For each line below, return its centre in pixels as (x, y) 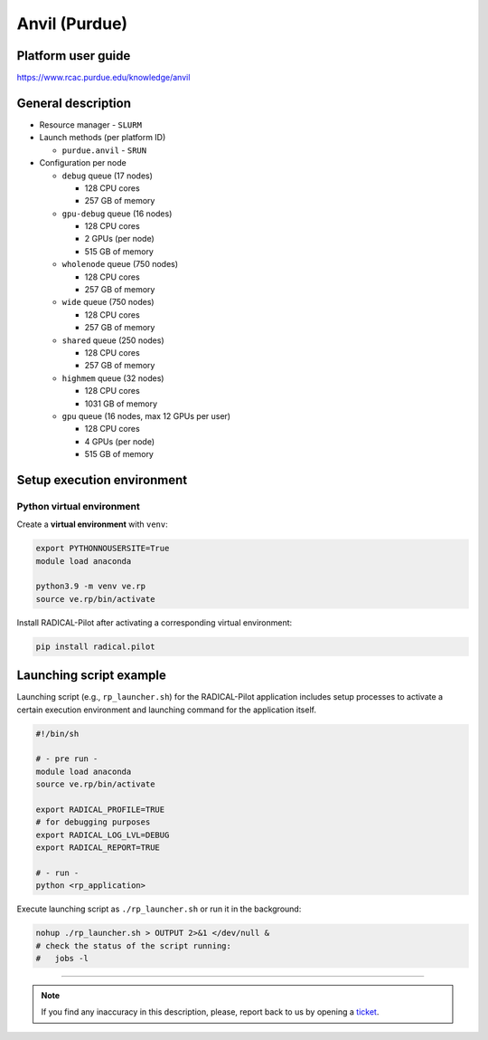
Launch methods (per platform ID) (103, 138)
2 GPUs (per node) (120, 239)
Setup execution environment (102, 480)
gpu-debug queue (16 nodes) (117, 214)
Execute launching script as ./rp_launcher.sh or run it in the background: (159, 909)
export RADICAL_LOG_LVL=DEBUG (103, 835)
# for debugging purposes (93, 822)
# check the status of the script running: (134, 945)
